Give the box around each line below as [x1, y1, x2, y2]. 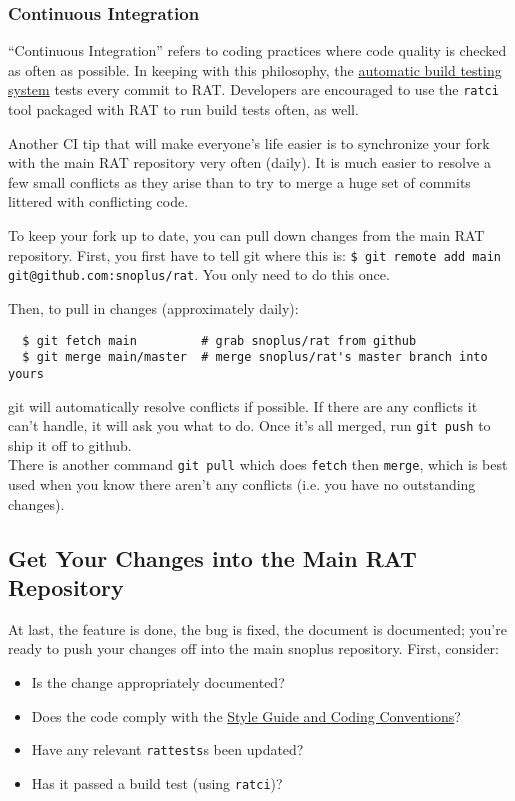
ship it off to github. [8, 434, 132, 455]
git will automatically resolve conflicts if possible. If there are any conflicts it [8, 395, 478, 416]
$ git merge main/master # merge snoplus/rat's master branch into [22, 350, 488, 365]
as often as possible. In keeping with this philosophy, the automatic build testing [8, 59, 502, 80]
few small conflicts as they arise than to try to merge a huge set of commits [8, 171, 471, 192]
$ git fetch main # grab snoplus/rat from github [22, 333, 417, 348]
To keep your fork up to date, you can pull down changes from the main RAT [8, 225, 485, 246]
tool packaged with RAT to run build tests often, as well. [8, 99, 359, 120]
